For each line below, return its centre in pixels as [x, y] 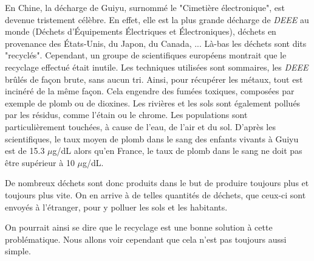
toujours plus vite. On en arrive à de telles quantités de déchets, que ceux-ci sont [155, 194]
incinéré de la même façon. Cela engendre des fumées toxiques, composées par [150, 91]
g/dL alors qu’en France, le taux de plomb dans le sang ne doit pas [177, 151]
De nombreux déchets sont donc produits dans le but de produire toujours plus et [157, 183]
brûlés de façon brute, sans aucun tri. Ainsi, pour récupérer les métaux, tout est [154, 79]
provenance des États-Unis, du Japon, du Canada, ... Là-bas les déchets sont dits [156, 43]
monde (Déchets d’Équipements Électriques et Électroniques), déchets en [141, 31]
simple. [18, 251]
